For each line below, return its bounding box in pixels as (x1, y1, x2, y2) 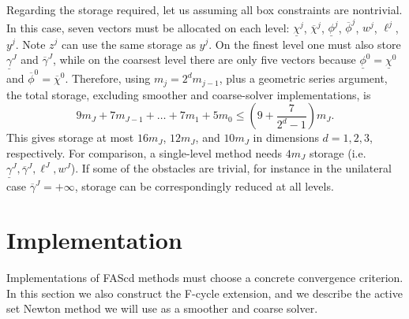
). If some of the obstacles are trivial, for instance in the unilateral (70, 160, 392, 176)
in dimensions (253, 129, 319, 146)
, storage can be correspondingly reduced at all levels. (74, 177, 334, 194)
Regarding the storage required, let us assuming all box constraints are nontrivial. (6, 2, 403, 17)
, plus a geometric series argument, (219, 70, 388, 87)
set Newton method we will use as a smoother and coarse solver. (6, 300, 318, 317)
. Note (15, 35, 46, 52)
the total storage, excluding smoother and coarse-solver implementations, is (6, 86, 371, 102)
